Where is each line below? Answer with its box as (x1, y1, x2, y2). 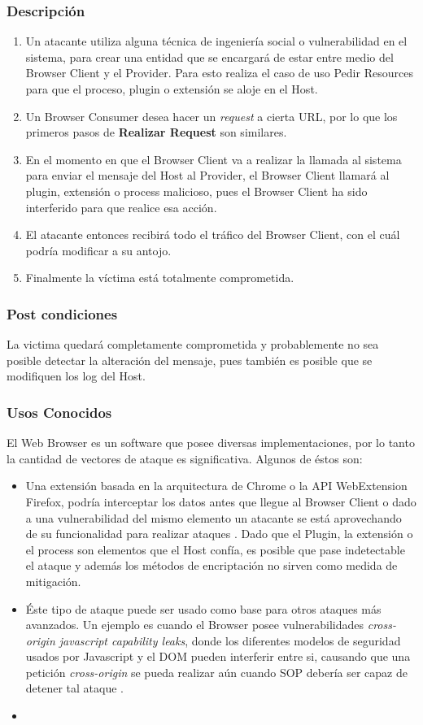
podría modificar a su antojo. (25, 241, 172, 258)
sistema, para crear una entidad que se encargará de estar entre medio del (25, 48, 394, 65)
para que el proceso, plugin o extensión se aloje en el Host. (25, 80, 318, 97)
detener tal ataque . (25, 679, 124, 697)
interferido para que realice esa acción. (25, 198, 217, 215)
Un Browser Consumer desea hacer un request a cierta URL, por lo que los (25, 107, 398, 124)
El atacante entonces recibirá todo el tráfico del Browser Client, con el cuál (25, 226, 400, 243)
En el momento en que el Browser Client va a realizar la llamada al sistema (25, 150, 402, 167)
